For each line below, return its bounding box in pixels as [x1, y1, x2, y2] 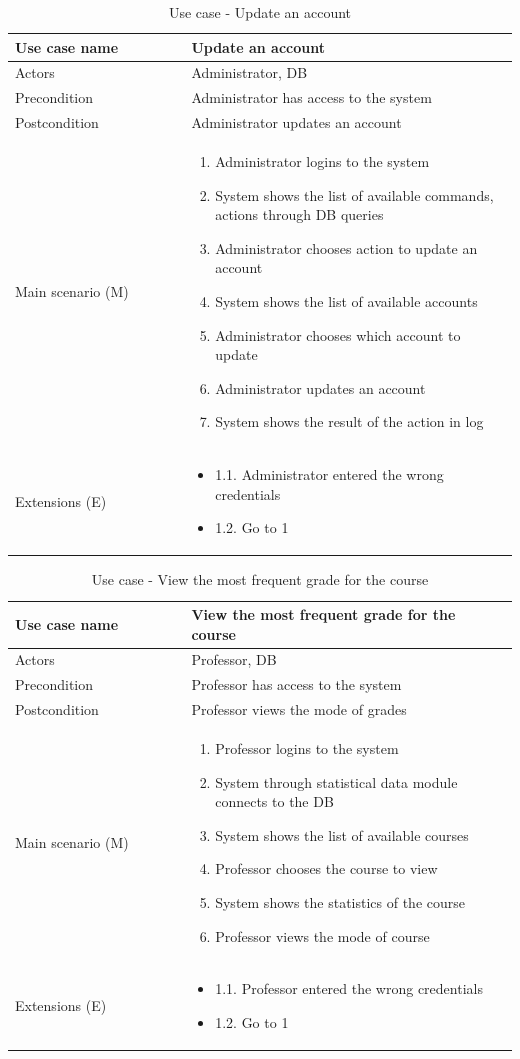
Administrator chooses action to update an [215, 237, 478, 258]
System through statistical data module [215, 771, 458, 792]
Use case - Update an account [168, 2, 352, 22]
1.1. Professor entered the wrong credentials [215, 978, 483, 999]
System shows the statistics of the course [215, 891, 465, 912]
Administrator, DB [191, 62, 308, 83]
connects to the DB [215, 791, 334, 812]
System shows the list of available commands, [215, 184, 494, 205]
